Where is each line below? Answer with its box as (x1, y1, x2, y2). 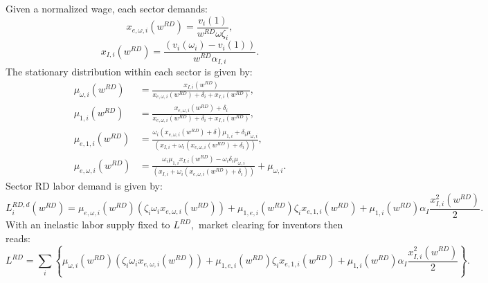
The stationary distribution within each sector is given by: (6, 64, 253, 78)
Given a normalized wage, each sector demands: (6, 1, 208, 15)
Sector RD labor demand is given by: (6, 179, 163, 193)
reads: (6, 230, 30, 245)
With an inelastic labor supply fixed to (6, 217, 170, 232)
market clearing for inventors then (198, 217, 343, 232)
